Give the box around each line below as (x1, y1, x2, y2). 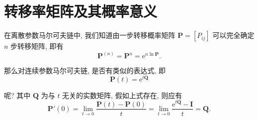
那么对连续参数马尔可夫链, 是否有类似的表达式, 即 (4, 65, 166, 76)
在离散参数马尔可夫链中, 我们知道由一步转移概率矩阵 (4, 30, 175, 40)
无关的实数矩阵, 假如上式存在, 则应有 (62, 90, 182, 100)
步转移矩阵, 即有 (10, 41, 64, 51)
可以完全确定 (212, 30, 255, 40)
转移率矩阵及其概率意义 (4, 1, 158, 21)
